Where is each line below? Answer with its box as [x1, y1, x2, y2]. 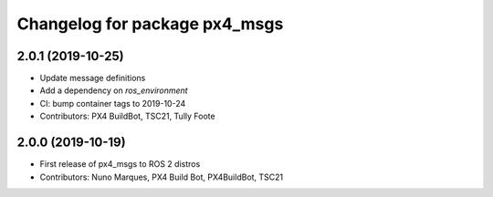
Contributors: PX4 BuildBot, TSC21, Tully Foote [39, 110, 215, 122]
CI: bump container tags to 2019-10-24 [39, 98, 186, 109]
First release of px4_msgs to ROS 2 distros [39, 159, 201, 170]
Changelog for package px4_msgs [16, 14, 284, 34]
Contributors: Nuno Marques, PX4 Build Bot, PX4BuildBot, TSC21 [39, 171, 284, 182]
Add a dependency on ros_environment [39, 85, 188, 96]
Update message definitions [39, 73, 146, 84]
